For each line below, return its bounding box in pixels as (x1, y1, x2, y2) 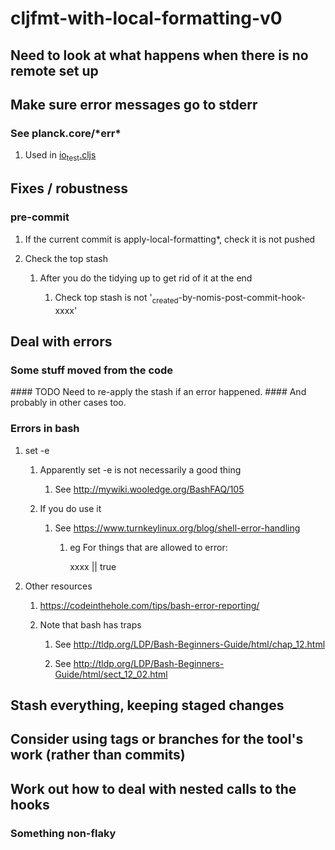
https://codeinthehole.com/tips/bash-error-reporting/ (39, 599, 260, 611)
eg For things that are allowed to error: (69, 541, 228, 553)
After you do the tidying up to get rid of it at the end (39, 272, 253, 284)
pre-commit (10, 210, 70, 224)
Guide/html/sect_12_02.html (54, 668, 168, 680)
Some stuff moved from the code (10, 363, 174, 377)
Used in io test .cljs (24, 149, 97, 164)
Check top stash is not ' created (54, 291, 179, 306)
